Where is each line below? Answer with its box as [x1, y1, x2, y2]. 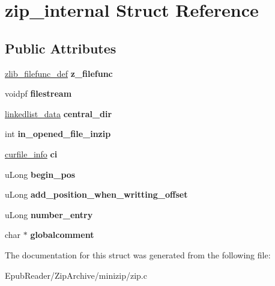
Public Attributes [5, 38, 116, 57]
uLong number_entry [5, 208, 93, 221]
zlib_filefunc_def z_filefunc [5, 67, 113, 79]
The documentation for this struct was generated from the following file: [5, 248, 271, 261]
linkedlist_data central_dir [5, 107, 112, 120]
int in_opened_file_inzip [5, 127, 111, 140]
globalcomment [30, 228, 94, 241]
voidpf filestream [5, 87, 72, 100]
